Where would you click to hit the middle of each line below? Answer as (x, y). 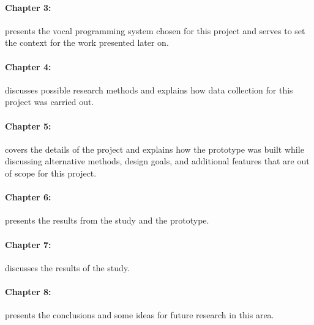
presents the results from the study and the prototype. (107, 220)
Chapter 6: (28, 197)
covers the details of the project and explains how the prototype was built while (155, 149)
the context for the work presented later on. (87, 42)
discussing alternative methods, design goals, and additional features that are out (157, 161)
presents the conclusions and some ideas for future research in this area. (140, 315)
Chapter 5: (28, 126)
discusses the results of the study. (67, 267)
